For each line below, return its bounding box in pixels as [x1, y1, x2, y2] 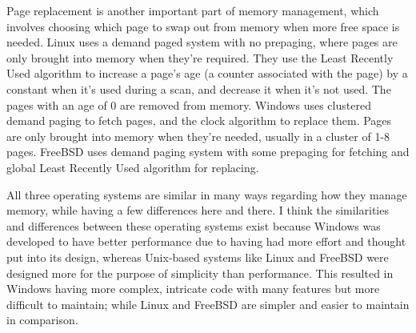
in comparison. [6, 311, 78, 328]
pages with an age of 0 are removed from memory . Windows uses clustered [6, 96, 371, 113]
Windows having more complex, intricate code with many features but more [6, 280, 380, 297]
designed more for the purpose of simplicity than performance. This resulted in [6, 264, 394, 281]
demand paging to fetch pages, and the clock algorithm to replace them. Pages [6, 112, 392, 129]
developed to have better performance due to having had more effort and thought [6, 233, 406, 250]
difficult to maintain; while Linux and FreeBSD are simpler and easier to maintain [6, 295, 410, 312]
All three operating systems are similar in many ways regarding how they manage [6, 186, 407, 203]
